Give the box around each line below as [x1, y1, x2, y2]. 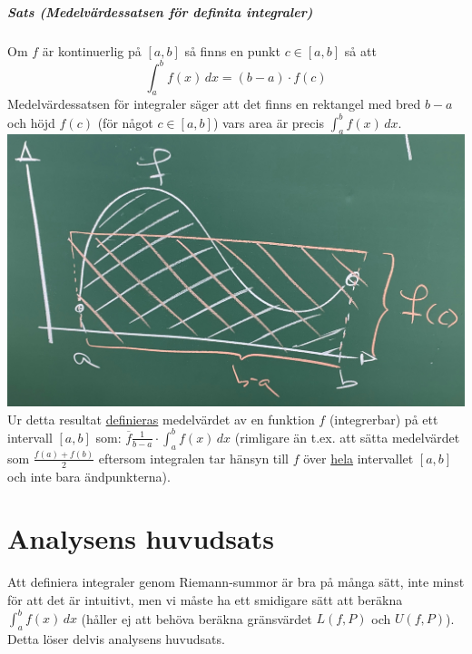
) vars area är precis [212, 112, 324, 132]
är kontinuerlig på [42, 41, 142, 60]
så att [344, 41, 377, 60]
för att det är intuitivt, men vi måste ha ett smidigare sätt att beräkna [7, 591, 403, 610]
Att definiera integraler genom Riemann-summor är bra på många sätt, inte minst [7, 572, 465, 591]
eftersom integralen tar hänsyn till [98, 448, 289, 467]
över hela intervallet [303, 448, 414, 467]
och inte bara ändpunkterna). [7, 466, 171, 485]
